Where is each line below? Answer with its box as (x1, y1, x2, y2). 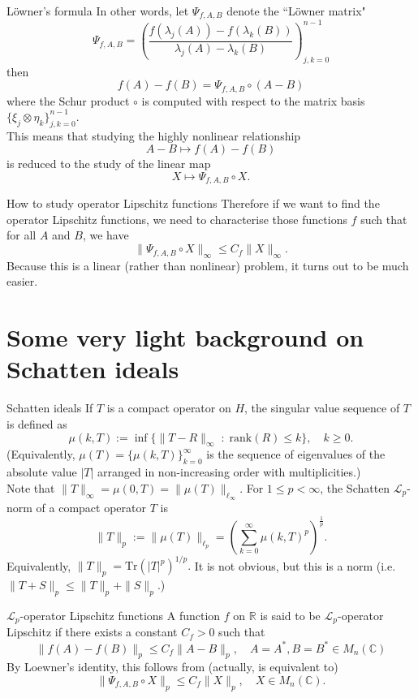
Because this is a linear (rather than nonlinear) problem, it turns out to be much (6, 256, 409, 274)
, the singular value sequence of (244, 399, 400, 416)
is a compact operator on (106, 399, 231, 416)
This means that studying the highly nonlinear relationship (6, 127, 301, 144)
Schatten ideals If (6, 399, 93, 416)
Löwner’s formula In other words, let (6, 2, 189, 19)
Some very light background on (6, 321, 364, 354)
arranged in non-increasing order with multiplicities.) (97, 463, 361, 480)
